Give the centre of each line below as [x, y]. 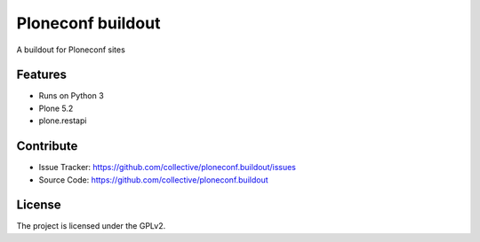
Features [41, 75]
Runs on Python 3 [71, 96]
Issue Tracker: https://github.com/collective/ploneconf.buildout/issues [168, 168]
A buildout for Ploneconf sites [71, 50]
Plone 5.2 [56, 108]
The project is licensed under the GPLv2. [91, 226]
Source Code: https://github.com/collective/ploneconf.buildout [153, 180]
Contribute [47, 146]
